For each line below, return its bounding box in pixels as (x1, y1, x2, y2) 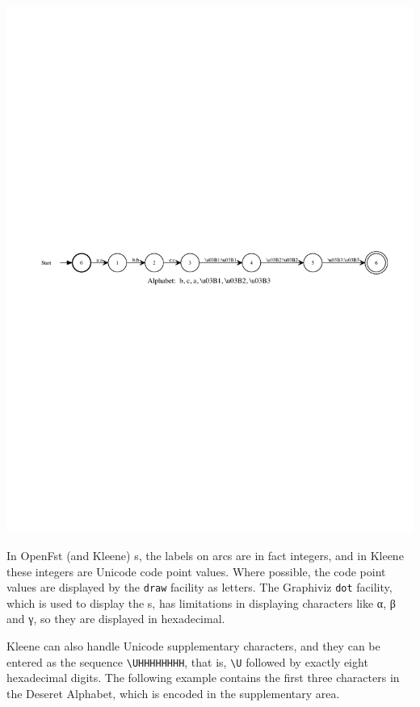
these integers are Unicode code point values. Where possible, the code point (6, 563, 386, 579)
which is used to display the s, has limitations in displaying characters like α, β (6, 594, 396, 611)
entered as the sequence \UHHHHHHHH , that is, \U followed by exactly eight (6, 653, 368, 670)
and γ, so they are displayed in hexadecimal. (6, 610, 225, 627)
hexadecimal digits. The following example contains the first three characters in (6, 669, 400, 686)
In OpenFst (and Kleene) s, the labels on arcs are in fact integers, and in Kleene (6, 547, 404, 564)
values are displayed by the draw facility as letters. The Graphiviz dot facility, (6, 579, 393, 596)
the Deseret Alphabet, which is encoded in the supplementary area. (6, 684, 340, 701)
